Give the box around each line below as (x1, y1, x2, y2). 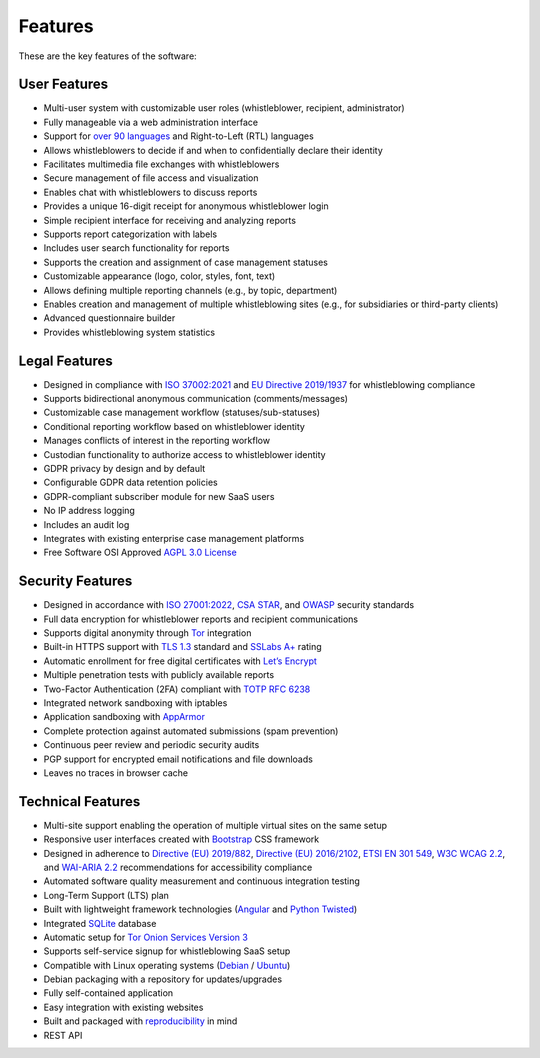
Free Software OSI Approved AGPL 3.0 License (43, 546, 237, 559)
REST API (43, 1029, 83, 1041)
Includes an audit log (43, 518, 130, 530)
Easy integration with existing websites (43, 1001, 204, 1013)
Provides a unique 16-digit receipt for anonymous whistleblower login (43, 200, 329, 212)
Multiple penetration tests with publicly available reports (43, 669, 275, 681)
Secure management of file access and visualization (43, 172, 259, 184)
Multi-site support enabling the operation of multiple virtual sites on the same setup (43, 819, 388, 831)
